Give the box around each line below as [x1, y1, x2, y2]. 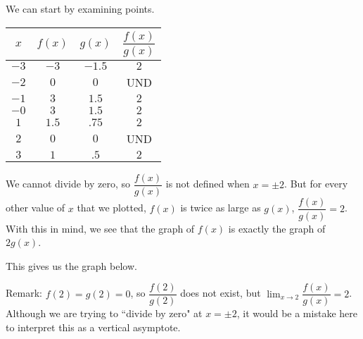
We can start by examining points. [6, 1, 155, 16]
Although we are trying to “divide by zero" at [6, 306, 203, 321]
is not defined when [165, 176, 250, 191]
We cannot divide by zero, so [6, 176, 131, 191]
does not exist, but [180, 285, 261, 300]
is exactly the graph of [228, 221, 326, 235]
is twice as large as [180, 200, 261, 215]
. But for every [284, 176, 348, 191]
